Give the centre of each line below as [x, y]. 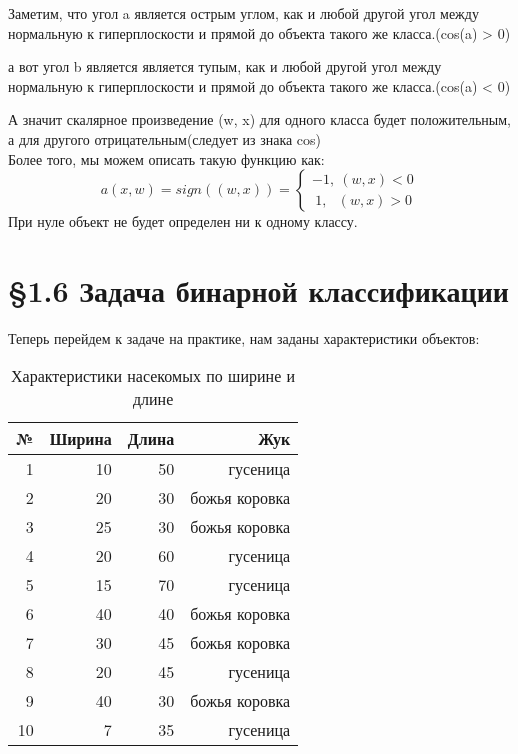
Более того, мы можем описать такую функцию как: [166, 158]
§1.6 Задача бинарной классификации [258, 289]
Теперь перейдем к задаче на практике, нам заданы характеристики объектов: [244, 337]
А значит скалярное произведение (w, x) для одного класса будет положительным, [259, 119]
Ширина [80, 439]
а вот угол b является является [101, 66]
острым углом [232, 15]
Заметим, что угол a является [97, 13]
